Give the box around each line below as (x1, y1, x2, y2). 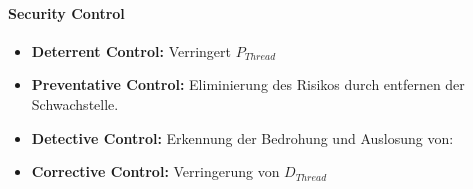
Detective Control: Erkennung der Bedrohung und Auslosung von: (31, 127, 454, 148)
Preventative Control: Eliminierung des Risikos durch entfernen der (31, 74, 465, 95)
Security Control (8, 2, 125, 23)
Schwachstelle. (31, 93, 119, 114)
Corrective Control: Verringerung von (31, 161, 280, 182)
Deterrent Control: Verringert (31, 40, 232, 61)
